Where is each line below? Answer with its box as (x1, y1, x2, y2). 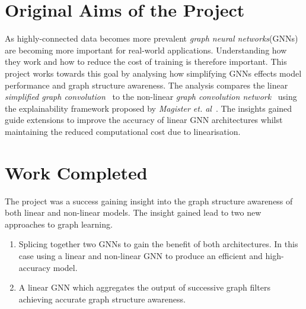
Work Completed (5, 160, 148, 184)
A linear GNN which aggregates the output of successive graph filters (18, 281, 270, 294)
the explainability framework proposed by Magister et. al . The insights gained (5, 102, 292, 114)
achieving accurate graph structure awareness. (18, 292, 186, 305)
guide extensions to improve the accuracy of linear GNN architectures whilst (5, 113, 283, 126)
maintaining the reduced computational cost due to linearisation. (5, 125, 241, 137)
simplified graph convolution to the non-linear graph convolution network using (5, 90, 297, 103)
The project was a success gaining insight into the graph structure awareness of (5, 194, 293, 207)
